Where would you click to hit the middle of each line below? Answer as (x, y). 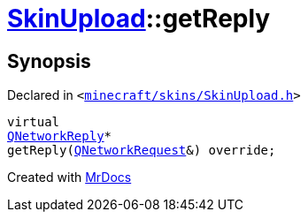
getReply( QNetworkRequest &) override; (142, 151)
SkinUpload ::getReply (139, 19)
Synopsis (49, 61)
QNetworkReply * (60, 136)
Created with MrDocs (69, 177)
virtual (34, 122)
